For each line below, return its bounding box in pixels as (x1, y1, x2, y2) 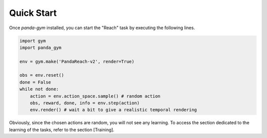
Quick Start (9, 7, 57, 18)
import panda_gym (19, 45, 62, 50)
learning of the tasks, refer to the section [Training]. (9, 127, 115, 133)
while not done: (19, 87, 59, 92)
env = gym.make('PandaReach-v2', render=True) (19, 58, 134, 64)
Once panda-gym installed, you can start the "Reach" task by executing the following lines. (9, 25, 195, 31)
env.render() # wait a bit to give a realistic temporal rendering (30, 107, 197, 113)
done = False (19, 79, 51, 85)
